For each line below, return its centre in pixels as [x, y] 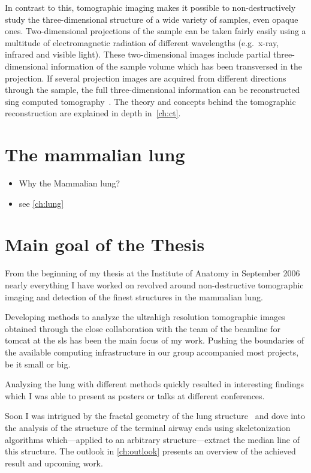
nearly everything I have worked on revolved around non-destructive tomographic [154, 284]
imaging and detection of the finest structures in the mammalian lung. [134, 296]
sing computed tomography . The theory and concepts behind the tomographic [150, 101]
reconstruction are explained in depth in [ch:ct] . [93, 113]
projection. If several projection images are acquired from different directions [146, 78]
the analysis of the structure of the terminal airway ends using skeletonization [148, 427]
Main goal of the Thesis [105, 244]
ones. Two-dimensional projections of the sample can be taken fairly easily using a [155, 31]
